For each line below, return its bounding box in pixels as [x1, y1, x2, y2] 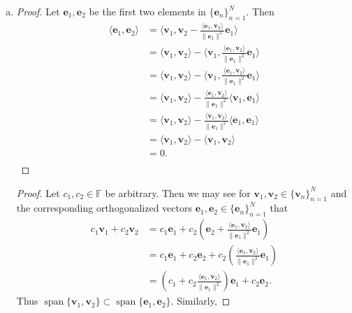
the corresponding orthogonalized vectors [16, 201, 192, 215]
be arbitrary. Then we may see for [105, 185, 251, 200]
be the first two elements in [89, 4, 206, 18]
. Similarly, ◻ [170, 293, 230, 308]
